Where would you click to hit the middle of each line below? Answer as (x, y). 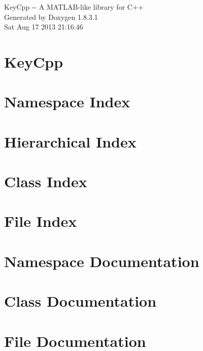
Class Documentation (80, 301)
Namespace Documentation (102, 261)
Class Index (46, 181)
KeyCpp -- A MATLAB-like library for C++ (74, 7)
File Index (41, 221)
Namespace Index (67, 101)
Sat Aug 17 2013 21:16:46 (44, 27)
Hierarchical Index (70, 141)
